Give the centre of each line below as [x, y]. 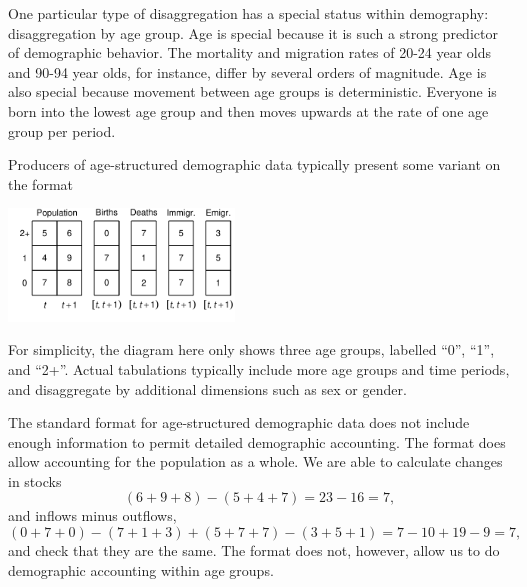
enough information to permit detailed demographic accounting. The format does [257, 441]
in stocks [35, 480]
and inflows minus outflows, [92, 515]
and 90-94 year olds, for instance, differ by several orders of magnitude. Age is [247, 71]
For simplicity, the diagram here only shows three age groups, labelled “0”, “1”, [251, 349]
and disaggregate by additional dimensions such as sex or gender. [207, 388]
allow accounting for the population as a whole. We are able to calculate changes [255, 461]
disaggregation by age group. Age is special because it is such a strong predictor [253, 32]
